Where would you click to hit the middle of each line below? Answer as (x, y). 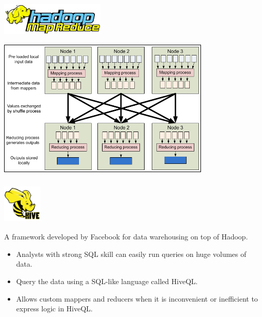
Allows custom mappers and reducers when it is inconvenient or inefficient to (137, 298)
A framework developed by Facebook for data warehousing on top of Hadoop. (126, 237)
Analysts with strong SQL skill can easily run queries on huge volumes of (131, 254)
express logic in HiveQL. (54, 309)
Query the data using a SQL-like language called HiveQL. (107, 281)
